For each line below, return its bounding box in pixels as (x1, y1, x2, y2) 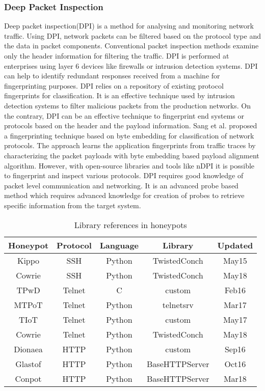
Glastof (15, 357, 41, 370)
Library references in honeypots (74, 218, 187, 231)
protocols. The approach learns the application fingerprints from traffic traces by (4, 140, 256, 151)
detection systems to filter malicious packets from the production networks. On (4, 100, 251, 110)
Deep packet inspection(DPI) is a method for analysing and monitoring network (4, 20, 254, 31)
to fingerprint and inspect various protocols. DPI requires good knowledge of (4, 170, 244, 181)
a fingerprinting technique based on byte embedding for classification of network (4, 130, 254, 141)
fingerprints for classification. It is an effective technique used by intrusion (4, 90, 235, 101)
